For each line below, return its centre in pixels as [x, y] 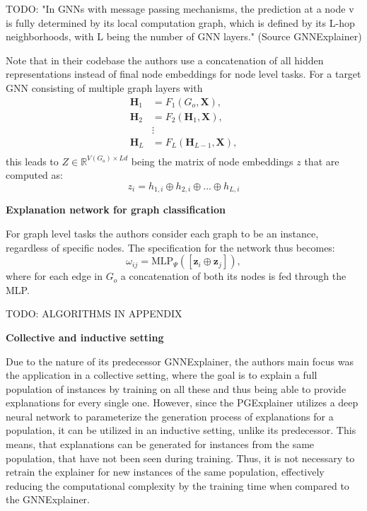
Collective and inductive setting [85, 337]
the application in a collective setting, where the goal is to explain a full [162, 375]
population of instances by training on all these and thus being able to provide [176, 388]
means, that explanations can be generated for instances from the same [160, 444]
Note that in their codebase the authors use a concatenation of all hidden [165, 60]
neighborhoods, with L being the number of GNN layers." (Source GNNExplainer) [184, 36]
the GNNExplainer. [48, 499]
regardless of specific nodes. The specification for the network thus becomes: [170, 247]
